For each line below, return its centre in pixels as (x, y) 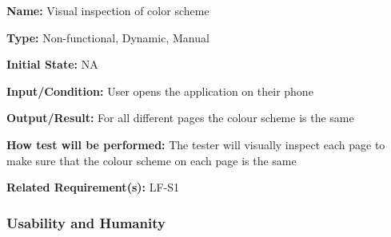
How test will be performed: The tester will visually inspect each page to (196, 144)
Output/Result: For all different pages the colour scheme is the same (180, 118)
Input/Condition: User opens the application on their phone (160, 91)
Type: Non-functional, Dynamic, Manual (108, 37)
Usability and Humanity (86, 222)
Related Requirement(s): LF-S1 (93, 187)
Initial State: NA (52, 64)
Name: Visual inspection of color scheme (108, 10)
